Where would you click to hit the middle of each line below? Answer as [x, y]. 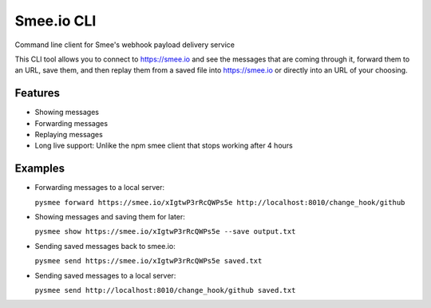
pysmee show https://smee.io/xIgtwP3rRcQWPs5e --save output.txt [165, 232]
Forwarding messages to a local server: [100, 188]
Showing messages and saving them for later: [110, 217]
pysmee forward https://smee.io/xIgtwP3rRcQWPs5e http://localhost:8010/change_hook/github [220, 202]
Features [37, 93]
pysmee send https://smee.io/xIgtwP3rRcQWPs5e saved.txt [148, 261]
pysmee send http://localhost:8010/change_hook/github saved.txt [165, 290]
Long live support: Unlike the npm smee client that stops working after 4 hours [164, 146]
